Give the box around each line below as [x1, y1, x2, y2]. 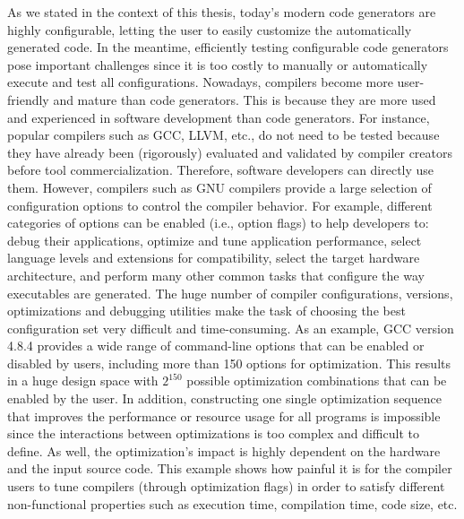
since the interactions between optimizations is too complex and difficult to [7, 424, 419, 443]
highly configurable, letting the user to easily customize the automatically [7, 20, 412, 39]
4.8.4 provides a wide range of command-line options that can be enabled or [7, 336, 425, 355]
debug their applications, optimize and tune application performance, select [7, 230, 422, 249]
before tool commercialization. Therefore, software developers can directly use [7, 160, 434, 179]
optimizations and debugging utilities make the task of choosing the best [7, 301, 406, 320]
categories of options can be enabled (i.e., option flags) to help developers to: [7, 213, 429, 232]
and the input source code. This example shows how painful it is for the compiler [7, 459, 452, 478]
